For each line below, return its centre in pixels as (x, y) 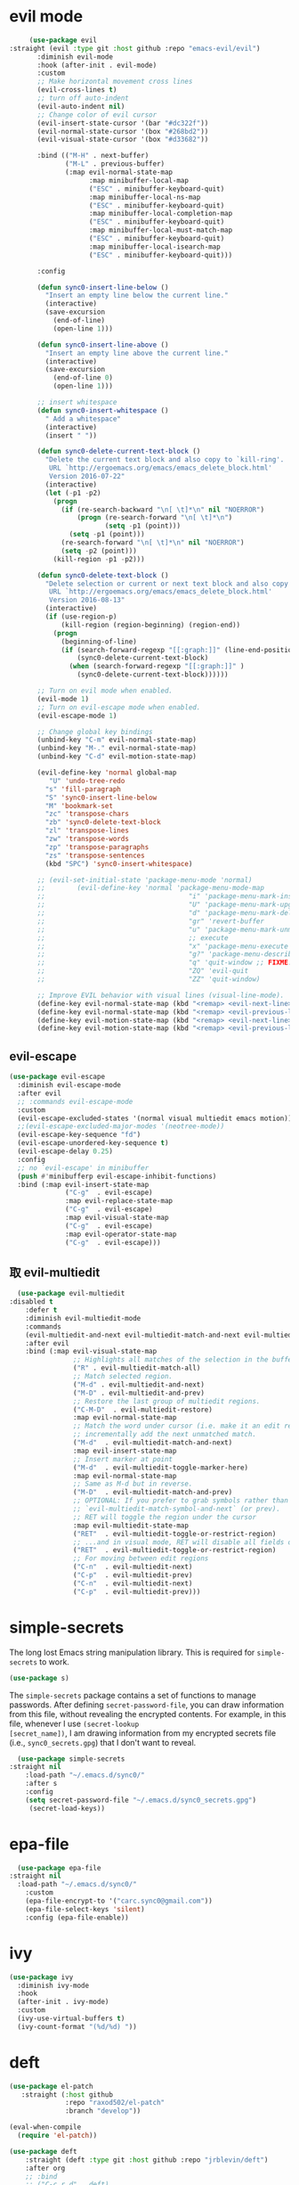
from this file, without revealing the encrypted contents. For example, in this (148, 1714)
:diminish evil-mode (75, 57)
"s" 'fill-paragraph (83, 789)
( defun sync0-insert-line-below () (103, 287)
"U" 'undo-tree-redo (87, 781)
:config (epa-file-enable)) (77, 1918)
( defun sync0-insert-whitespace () (103, 410)
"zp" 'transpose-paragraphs (97, 847)
